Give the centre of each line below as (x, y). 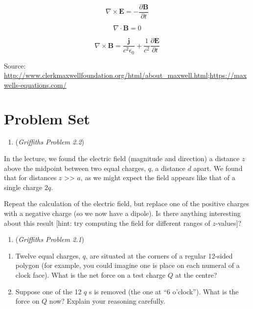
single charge (23, 187)
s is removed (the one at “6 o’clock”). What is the (164, 291)
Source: (15, 65)
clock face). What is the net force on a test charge (91, 275)
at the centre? (196, 275)
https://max (228, 75)
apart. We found (218, 168)
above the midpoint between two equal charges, (75, 168)
